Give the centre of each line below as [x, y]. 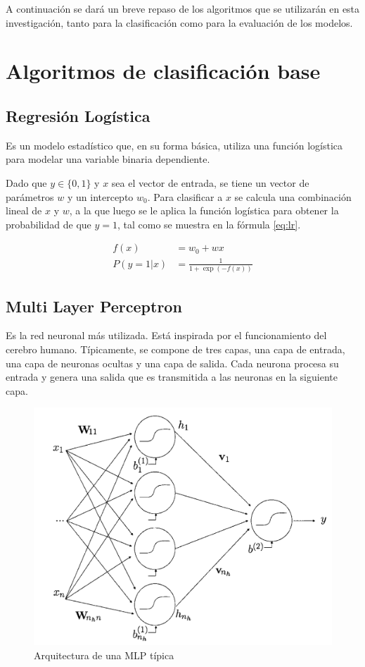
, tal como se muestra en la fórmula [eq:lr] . [209, 224]
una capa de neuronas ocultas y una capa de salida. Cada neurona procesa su [172, 363]
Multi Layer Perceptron [94, 306]
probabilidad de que [49, 224]
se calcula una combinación [293, 196]
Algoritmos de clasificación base [163, 71]
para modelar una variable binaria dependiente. [108, 159]
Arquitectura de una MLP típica [104, 655]
